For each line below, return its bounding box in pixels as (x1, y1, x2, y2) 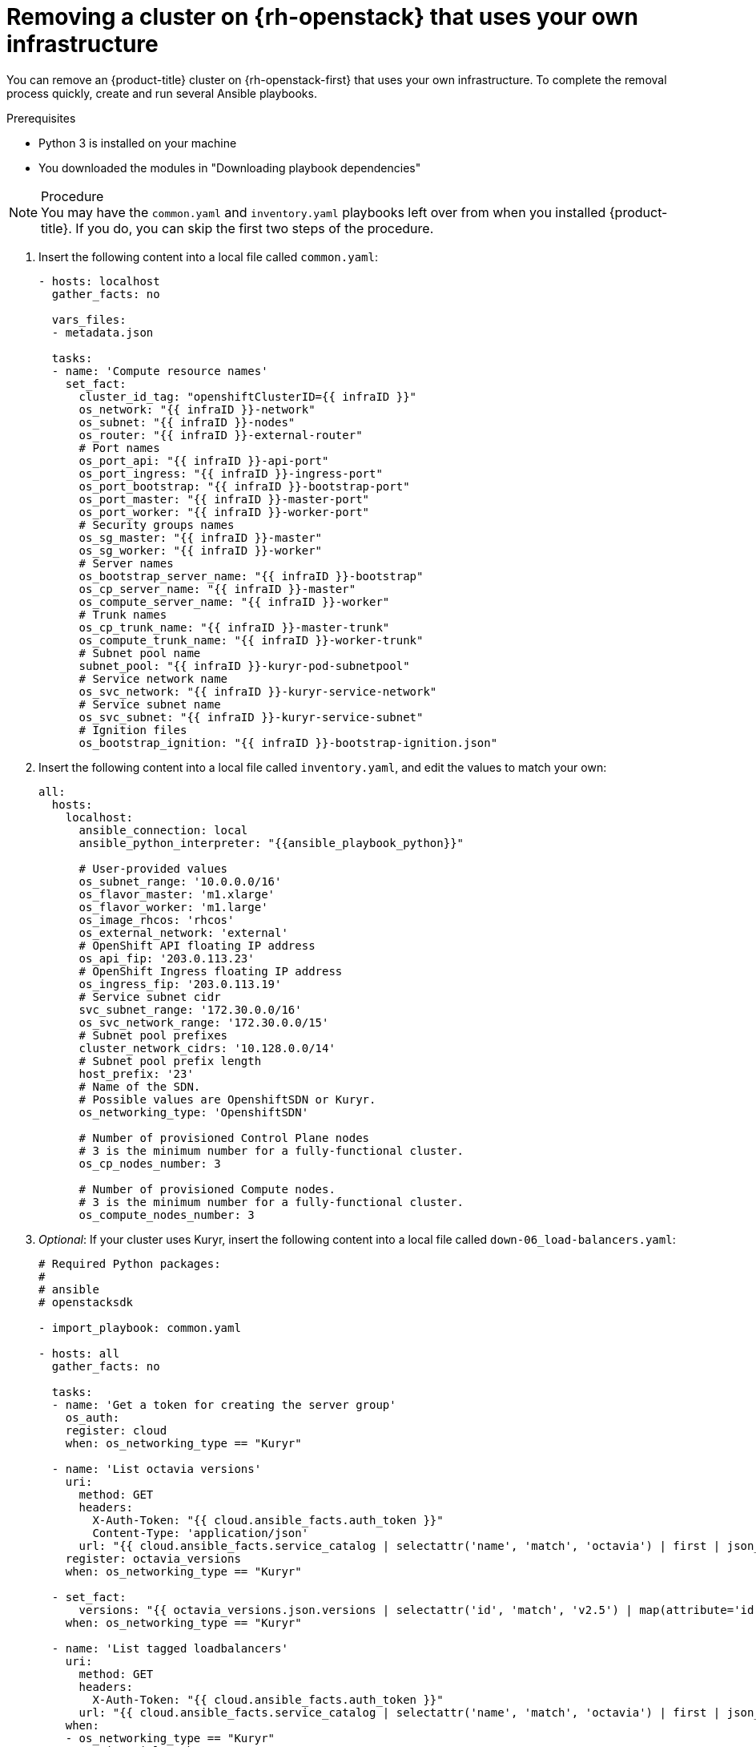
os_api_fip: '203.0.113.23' (78, 951, 255, 965)
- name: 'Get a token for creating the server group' (51, 1398, 396, 1411)
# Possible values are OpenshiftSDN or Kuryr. (78, 1092, 376, 1106)
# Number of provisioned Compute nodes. (78, 1182, 336, 1196)
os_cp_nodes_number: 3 (78, 1156, 221, 1170)
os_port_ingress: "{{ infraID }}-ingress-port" (78, 466, 383, 480)
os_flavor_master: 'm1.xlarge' (78, 887, 275, 901)
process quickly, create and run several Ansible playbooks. (6, 86, 317, 100)
